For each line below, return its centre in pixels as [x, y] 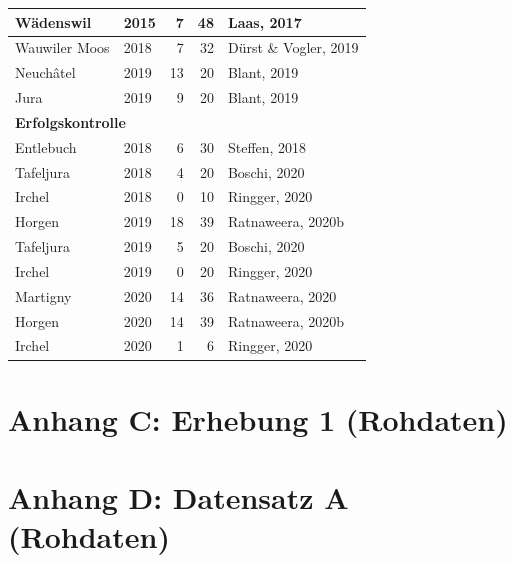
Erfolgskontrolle [70, 121]
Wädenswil [53, 21]
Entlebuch [46, 146]
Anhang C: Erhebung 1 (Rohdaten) [258, 418]
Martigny [43, 295]
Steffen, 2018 [267, 146]
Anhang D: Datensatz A [178, 497]
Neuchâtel [45, 72]
